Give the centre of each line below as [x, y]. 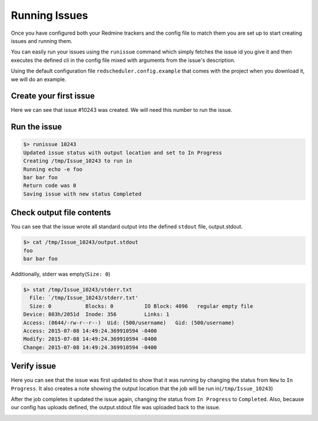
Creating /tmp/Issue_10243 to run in [78, 161]
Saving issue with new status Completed [82, 194]
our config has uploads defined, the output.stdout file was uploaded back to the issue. [116, 407]
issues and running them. [42, 41]
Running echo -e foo [53, 169]
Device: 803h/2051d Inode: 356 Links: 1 [96, 314]
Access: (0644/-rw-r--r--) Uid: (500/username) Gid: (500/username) [129, 323]
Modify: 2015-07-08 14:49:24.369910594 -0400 [90, 339]
